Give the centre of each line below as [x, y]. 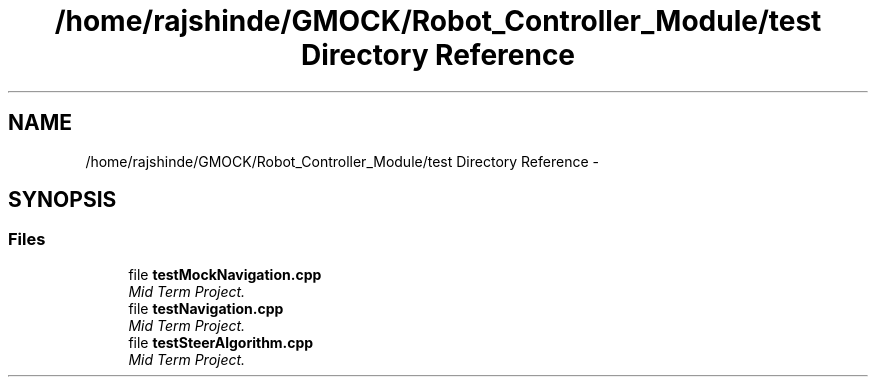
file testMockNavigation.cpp [225, 274]
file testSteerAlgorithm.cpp [221, 342]
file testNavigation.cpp [206, 308]
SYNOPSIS [62, 200]
